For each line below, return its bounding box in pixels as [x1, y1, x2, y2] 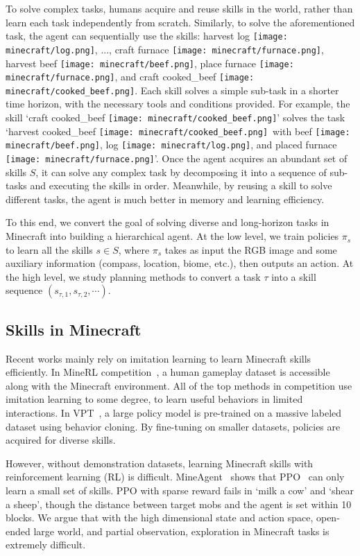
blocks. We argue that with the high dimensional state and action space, [6, 510, 314, 525]
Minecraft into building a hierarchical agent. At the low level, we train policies [6, 229, 339, 243]
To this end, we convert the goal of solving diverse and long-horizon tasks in [6, 215, 329, 229]
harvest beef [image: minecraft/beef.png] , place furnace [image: [6, 55, 294, 70]
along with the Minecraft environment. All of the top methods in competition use [6, 378, 352, 392]
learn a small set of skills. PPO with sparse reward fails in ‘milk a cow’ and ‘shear [6, 483, 354, 497]
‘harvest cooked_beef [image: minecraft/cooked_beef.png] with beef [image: [6, 123, 350, 138]
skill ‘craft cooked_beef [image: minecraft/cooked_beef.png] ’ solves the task [6, 110, 345, 125]
